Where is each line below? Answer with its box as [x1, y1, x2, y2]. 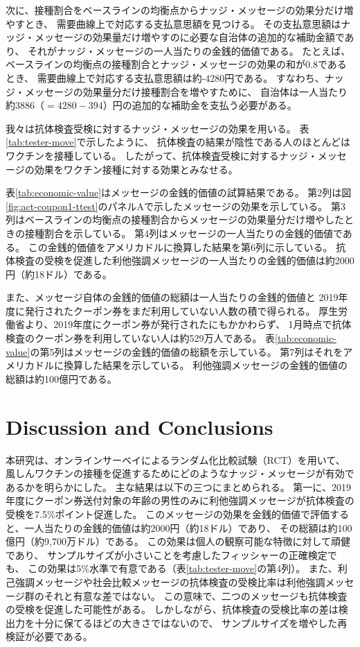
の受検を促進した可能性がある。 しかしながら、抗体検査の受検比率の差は [6, 602, 339, 616]
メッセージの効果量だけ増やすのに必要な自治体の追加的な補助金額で [34, 30, 345, 44]
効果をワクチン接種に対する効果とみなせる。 [34, 162, 238, 176]
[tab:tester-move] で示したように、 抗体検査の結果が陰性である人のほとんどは [6, 135, 351, 149]
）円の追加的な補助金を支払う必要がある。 [102, 98, 297, 112]
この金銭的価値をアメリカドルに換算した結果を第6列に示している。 [28, 239, 333, 254]
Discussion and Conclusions [6, 412, 273, 440]
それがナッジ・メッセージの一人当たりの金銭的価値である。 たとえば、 [28, 43, 351, 58]
